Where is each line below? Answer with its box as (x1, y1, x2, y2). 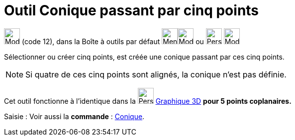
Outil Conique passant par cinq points (4, 2, 259, 19)
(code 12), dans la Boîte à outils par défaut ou (21, 37, 204, 46)
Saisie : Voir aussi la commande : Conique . (4, 112, 145, 121)
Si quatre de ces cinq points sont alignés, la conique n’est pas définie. (25, 69, 287, 79)
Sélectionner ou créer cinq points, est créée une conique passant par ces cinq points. (4, 52, 285, 61)
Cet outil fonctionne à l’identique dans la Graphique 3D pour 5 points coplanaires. (4, 96, 292, 105)
